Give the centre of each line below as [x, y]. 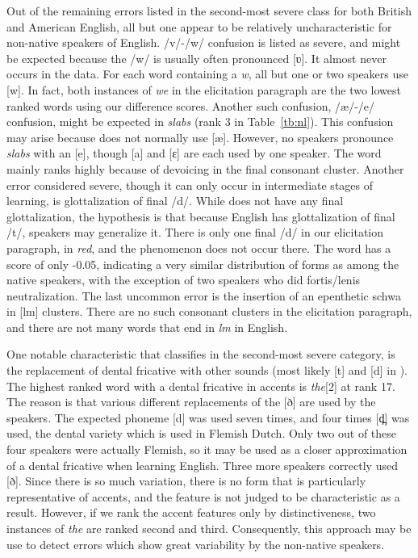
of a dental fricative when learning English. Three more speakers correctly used [202, 465]
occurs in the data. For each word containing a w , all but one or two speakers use [208, 74]
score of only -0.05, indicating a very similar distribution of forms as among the [203, 264]
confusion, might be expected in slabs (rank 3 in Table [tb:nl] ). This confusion [200, 122]
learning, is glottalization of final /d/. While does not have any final [175, 201]
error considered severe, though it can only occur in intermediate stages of [190, 185]
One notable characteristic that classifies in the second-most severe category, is [201, 354]
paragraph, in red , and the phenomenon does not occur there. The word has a [199, 248]
